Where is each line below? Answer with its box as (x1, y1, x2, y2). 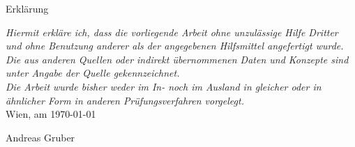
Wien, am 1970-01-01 (6, 107, 96, 121)
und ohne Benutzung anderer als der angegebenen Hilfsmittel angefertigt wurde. (6, 38, 344, 53)
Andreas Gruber (6, 130, 75, 144)
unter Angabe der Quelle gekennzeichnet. (6, 65, 180, 80)
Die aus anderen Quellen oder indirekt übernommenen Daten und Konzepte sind (6, 52, 349, 66)
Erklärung (6, 1, 49, 15)
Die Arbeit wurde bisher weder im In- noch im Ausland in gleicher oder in (6, 79, 322, 93)
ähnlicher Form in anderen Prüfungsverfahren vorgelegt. (6, 93, 244, 107)
